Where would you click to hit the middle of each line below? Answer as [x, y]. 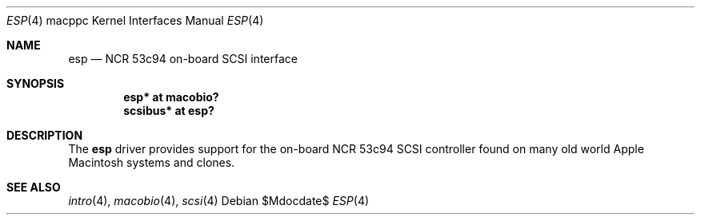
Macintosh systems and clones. [152, 162]
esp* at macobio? [171, 97]
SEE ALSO [34, 187]
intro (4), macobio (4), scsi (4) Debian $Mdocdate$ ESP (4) [219, 201]
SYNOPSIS [36, 83]
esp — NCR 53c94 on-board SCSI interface [183, 59]
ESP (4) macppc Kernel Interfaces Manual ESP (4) [135, 20]
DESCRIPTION [45, 135]
